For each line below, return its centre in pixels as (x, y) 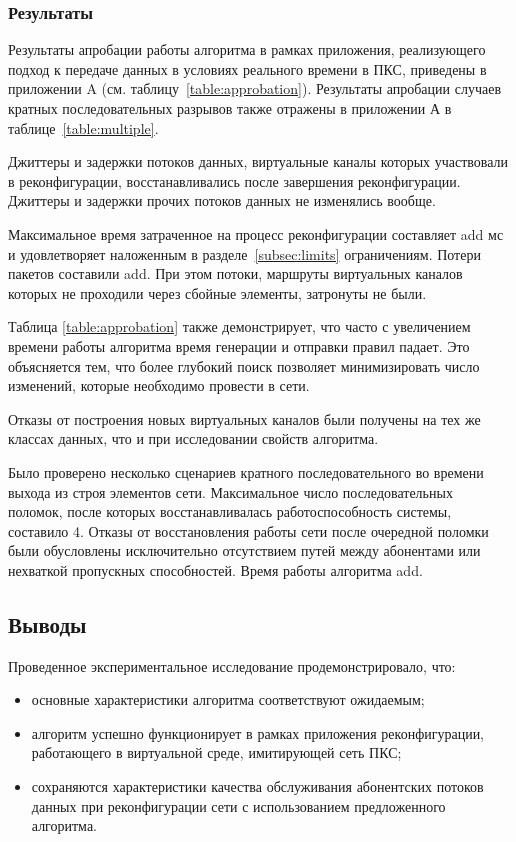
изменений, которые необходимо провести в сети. (159, 385)
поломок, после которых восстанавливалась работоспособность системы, (230, 511)
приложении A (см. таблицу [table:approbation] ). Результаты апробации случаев (254, 88)
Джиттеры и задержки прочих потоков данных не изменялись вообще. (222, 200)
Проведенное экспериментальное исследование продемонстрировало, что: (232, 665)
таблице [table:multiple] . (83, 127)
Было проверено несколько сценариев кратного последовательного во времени (246, 471)
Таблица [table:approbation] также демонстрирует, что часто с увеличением (239, 326)
